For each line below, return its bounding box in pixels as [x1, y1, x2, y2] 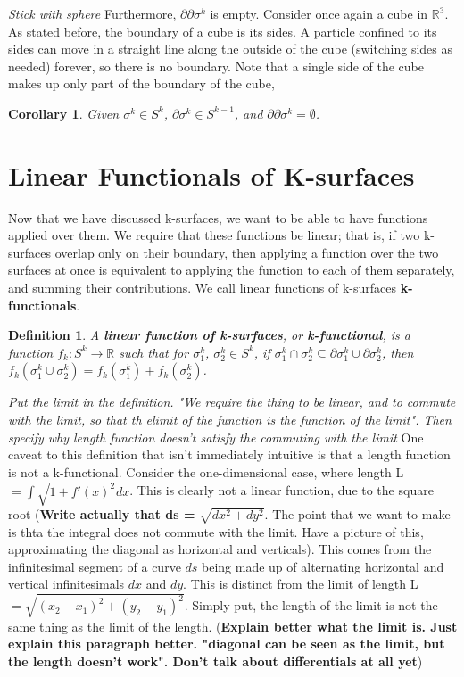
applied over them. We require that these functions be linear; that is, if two [8, 226, 420, 244]
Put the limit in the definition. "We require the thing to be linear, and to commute [8, 392, 456, 411]
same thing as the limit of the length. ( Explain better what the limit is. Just [8, 616, 458, 635]
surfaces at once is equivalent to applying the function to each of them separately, [8, 260, 455, 279]
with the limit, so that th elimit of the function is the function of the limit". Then [8, 410, 452, 429]
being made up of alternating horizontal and [202, 557, 444, 575]
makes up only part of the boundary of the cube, [8, 74, 275, 93]
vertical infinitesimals [8, 574, 125, 593]
